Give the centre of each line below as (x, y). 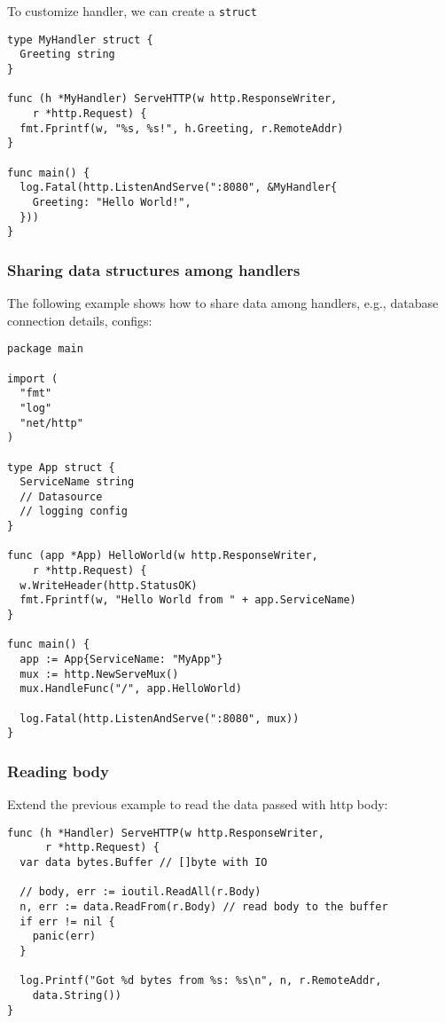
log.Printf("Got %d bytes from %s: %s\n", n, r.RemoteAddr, (201, 981)
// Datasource (61, 496)
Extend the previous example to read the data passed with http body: (198, 804)
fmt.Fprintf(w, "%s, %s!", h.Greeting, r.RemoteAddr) (182, 128)
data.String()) (77, 995)
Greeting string (67, 55)
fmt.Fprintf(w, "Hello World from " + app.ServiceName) (188, 600)
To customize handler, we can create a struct (132, 11)
